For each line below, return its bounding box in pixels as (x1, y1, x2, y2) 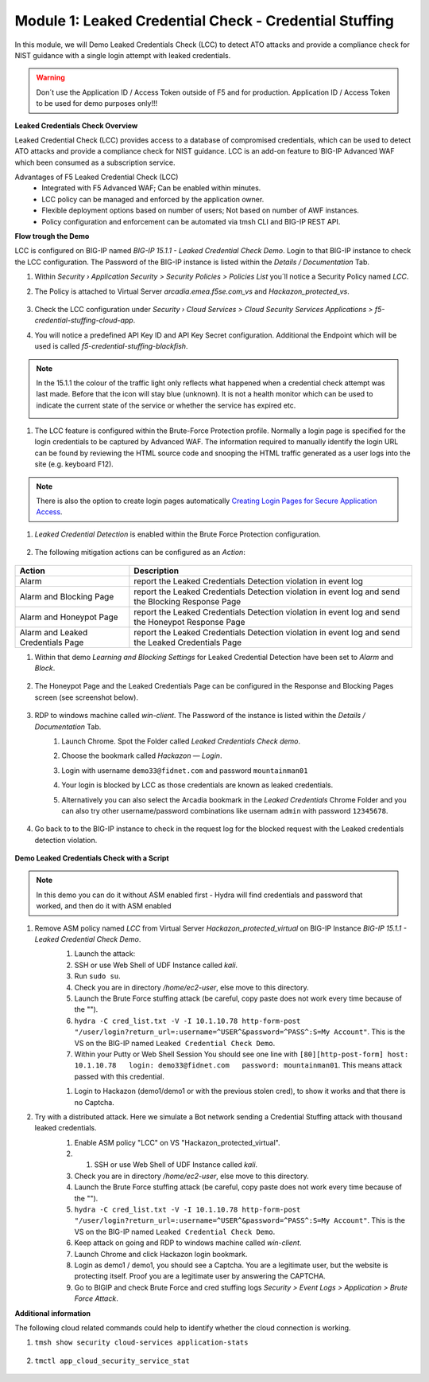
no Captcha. (74, 1097, 114, 1107)
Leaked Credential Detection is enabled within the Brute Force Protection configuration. (34, 529, 321, 539)
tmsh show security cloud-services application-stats (34, 1338, 249, 1347)
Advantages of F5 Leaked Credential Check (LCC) (14, 172, 179, 182)
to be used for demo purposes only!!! (36, 99, 158, 108)
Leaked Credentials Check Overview (14, 120, 138, 131)
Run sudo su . (74, 971, 121, 981)
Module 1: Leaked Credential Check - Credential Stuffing (14, 12, 395, 29)
